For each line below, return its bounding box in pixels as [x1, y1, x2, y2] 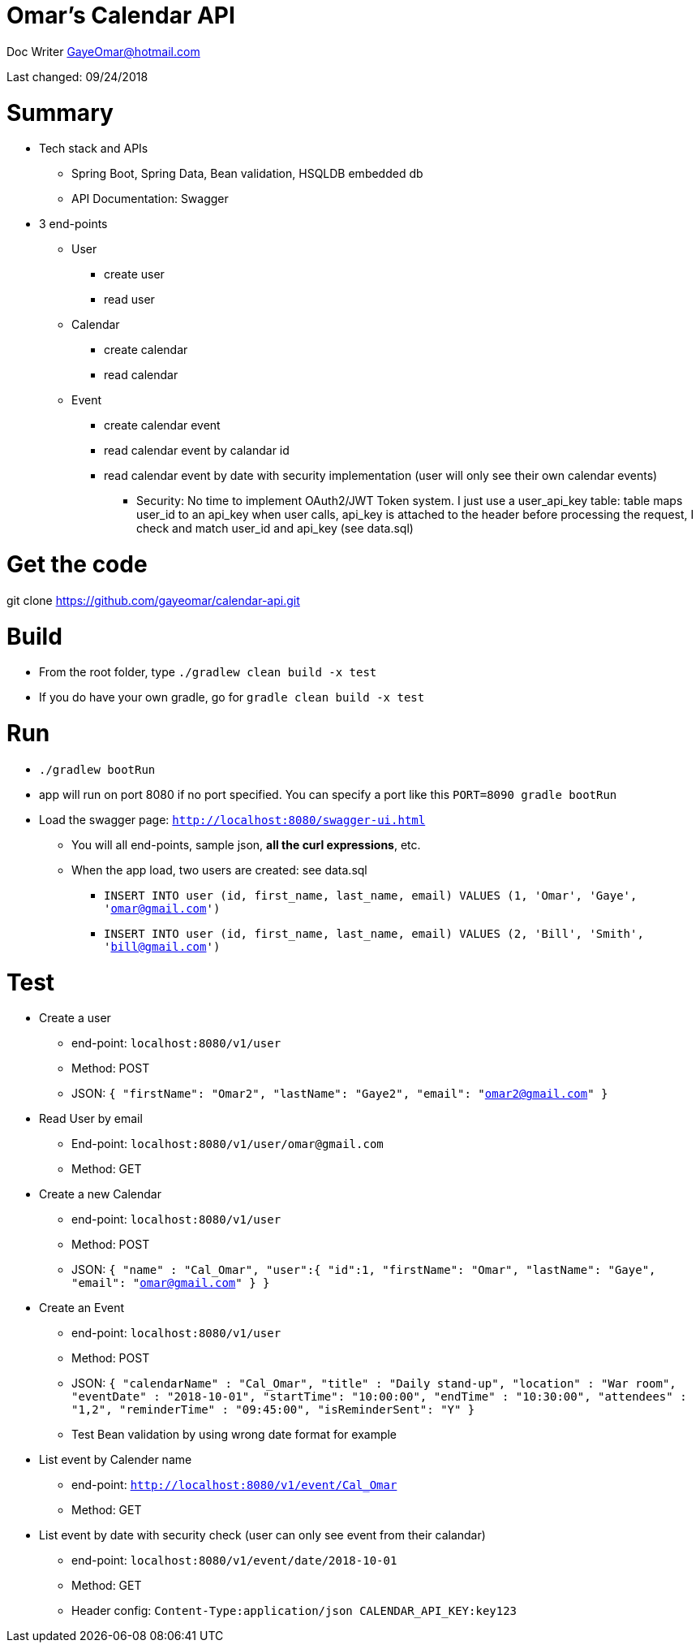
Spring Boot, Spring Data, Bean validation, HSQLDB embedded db [71, 166, 423, 181]
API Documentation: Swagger [71, 192, 229, 206]
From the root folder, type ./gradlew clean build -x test [39, 665, 377, 680]
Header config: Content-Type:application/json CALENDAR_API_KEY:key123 [71, 1604, 517, 1618]
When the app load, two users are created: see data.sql [71, 862, 367, 877]
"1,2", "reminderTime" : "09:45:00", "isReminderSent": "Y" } [71, 1403, 475, 1417]
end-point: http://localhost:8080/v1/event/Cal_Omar [71, 1478, 397, 1492]
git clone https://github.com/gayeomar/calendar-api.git [6, 593, 300, 607]
